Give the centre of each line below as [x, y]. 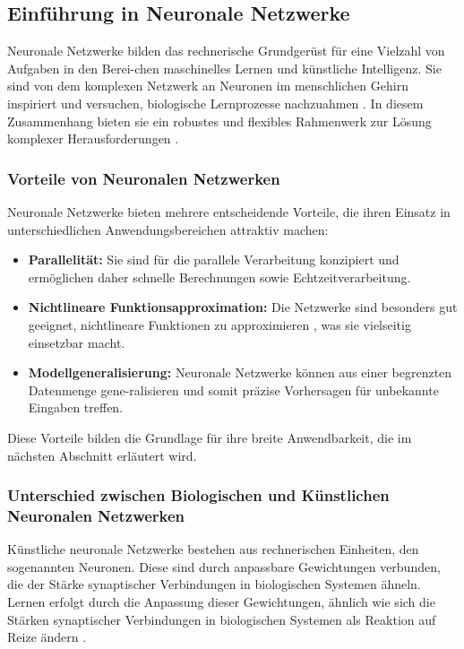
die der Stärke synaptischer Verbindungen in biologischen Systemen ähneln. [214, 584]
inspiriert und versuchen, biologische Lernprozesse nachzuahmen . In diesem [215, 103]
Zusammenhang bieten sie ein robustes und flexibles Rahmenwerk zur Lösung [219, 121]
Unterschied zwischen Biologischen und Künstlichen [198, 495]
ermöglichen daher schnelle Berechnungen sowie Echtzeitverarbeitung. [219, 277]
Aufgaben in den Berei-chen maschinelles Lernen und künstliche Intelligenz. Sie [224, 68]
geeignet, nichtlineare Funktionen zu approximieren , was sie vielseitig [219, 324]
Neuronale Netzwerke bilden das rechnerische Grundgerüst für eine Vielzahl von [226, 51]
